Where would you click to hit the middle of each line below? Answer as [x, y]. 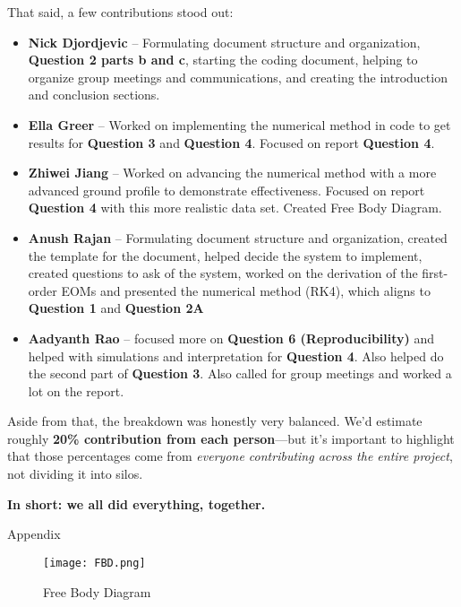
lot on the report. [76, 390]
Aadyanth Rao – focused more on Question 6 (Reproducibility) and [231, 338]
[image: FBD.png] [94, 563]
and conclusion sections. [94, 95]
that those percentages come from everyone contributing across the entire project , [230, 456]
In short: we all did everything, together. [137, 503]
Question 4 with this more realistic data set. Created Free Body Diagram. [235, 208]
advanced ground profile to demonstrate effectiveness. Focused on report [226, 190]
